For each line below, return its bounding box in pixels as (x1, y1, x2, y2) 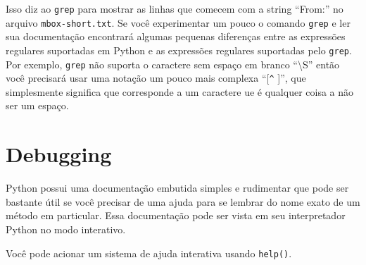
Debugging (6, 140, 112, 168)
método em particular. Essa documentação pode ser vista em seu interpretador (6, 208, 346, 223)
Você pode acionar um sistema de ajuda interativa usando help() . (6, 245, 292, 260)
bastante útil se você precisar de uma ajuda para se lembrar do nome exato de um (6, 194, 360, 209)
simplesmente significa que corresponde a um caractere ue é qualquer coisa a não (6, 84, 354, 99)
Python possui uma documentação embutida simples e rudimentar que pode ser (6, 180, 349, 195)
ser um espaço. (6, 98, 69, 113)
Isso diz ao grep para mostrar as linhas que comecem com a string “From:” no (6, 1, 343, 16)
